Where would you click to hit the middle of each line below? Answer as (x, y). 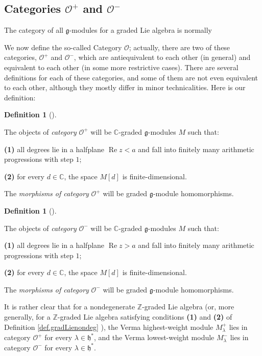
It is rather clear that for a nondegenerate (70, 307)
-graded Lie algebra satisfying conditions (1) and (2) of (145, 317)
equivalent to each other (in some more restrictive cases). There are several (121, 67)
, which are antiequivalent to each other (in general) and (162, 57)
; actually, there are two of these (180, 47)
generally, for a (27, 317)
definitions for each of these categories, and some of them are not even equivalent (131, 77)
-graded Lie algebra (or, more (188, 307)
